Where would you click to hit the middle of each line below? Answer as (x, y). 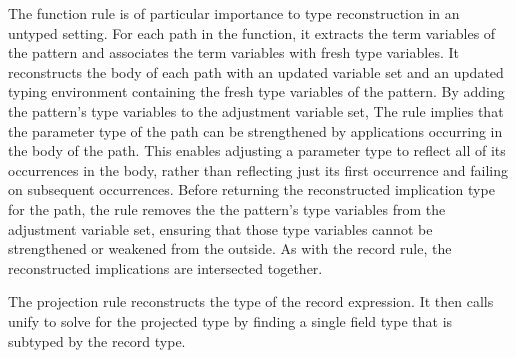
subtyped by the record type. (97, 340)
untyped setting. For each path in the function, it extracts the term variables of (252, 32)
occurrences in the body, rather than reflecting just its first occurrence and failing (258, 169)
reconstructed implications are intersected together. (165, 267)
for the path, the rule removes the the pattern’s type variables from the (227, 208)
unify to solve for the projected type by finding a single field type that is (230, 320)
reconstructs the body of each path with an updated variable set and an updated (256, 71)
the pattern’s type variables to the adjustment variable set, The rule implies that (256, 110)
